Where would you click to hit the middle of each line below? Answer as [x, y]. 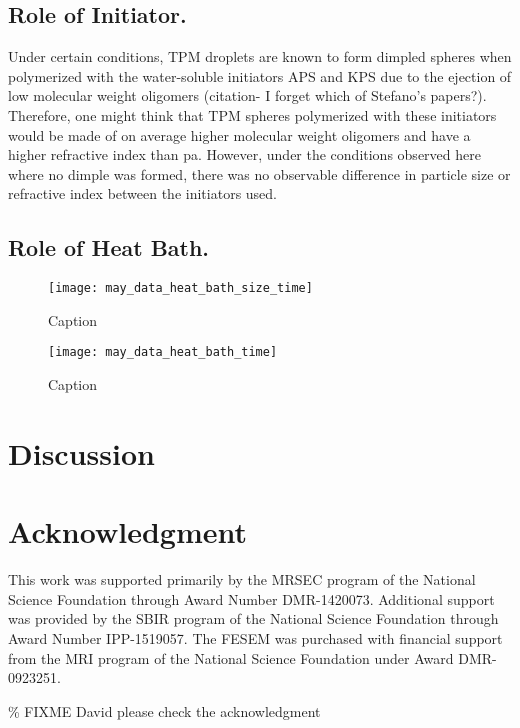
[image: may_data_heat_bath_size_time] [180, 288]
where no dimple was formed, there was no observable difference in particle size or [259, 173]
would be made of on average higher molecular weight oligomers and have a [239, 134]
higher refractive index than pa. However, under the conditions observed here [244, 154]
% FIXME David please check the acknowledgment [164, 710]
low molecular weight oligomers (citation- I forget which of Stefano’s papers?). [247, 95]
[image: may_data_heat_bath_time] [163, 352]
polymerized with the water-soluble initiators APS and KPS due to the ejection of [260, 75]
